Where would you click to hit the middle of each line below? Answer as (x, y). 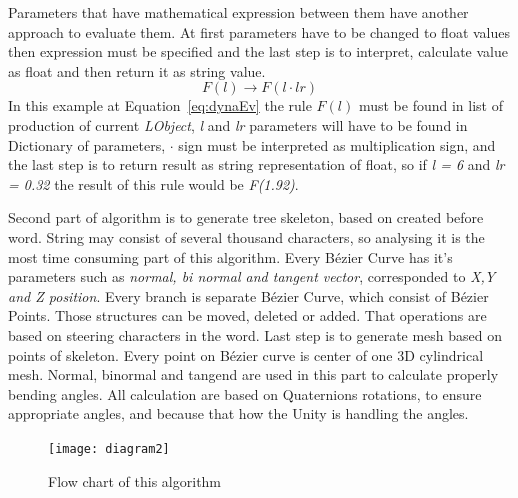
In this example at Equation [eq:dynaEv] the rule (160, 105)
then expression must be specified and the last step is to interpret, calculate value (258, 51)
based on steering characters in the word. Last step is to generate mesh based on (255, 334)
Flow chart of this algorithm (135, 480)
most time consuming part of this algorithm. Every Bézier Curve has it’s (230, 256)
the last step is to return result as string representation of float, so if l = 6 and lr (256, 164)
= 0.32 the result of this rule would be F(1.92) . (153, 183)
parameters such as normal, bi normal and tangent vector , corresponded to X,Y (252, 276)
